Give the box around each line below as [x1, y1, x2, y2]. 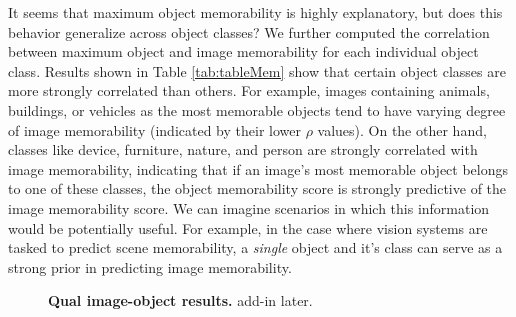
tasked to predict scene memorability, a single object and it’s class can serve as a [8, 237, 503, 258]
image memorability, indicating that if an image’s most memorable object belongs [8, 158, 509, 179]
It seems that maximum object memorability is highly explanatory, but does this [8, 2, 503, 22]
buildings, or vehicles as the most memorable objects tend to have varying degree [8, 99, 506, 120]
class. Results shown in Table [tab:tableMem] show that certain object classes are [8, 60, 506, 81]
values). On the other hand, [317, 119, 487, 140]
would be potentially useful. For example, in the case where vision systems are [8, 217, 488, 238]
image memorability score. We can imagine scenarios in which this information [8, 197, 490, 218]
